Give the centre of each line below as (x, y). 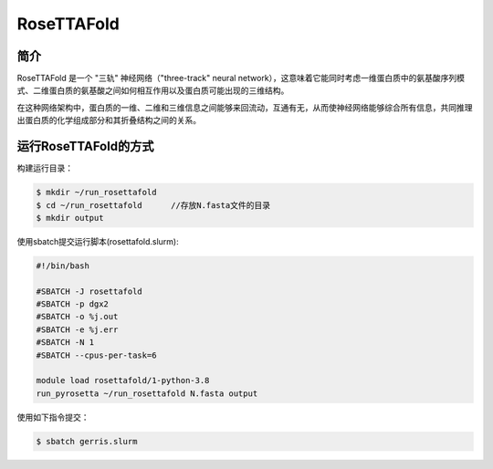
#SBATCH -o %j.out (77, 317)
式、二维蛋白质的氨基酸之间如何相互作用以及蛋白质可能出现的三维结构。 (153, 90)
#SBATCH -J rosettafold (89, 291)
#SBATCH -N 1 (65, 343)
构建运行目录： (45, 168)
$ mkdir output (70, 218)
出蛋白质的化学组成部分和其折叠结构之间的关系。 (109, 120)
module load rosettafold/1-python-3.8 (123, 380)
